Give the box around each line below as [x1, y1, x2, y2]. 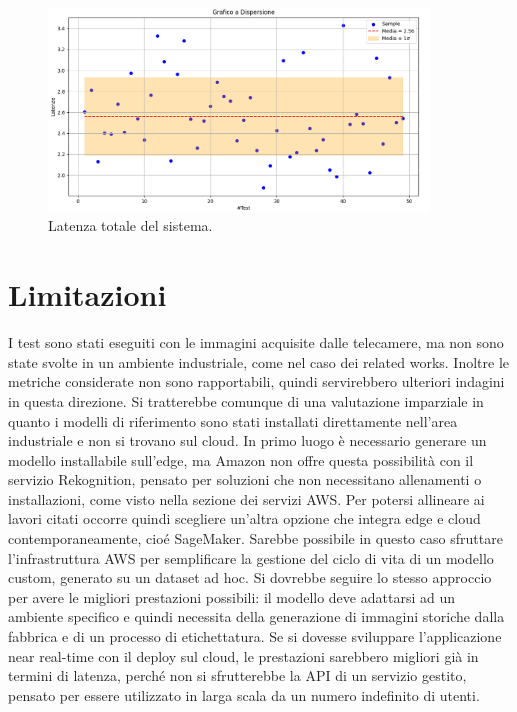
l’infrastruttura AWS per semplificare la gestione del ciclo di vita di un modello [8, 547, 494, 568]
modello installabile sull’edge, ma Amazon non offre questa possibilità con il [8, 449, 474, 470]
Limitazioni [8, 274, 167, 315]
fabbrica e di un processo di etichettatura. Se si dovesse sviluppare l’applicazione [8, 626, 502, 647]
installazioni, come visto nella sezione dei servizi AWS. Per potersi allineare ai [8, 488, 485, 509]
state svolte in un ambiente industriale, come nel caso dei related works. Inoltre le [8, 351, 509, 372]
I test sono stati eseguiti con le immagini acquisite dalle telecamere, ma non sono [8, 332, 504, 353]
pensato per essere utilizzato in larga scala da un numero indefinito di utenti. [8, 684, 480, 705]
